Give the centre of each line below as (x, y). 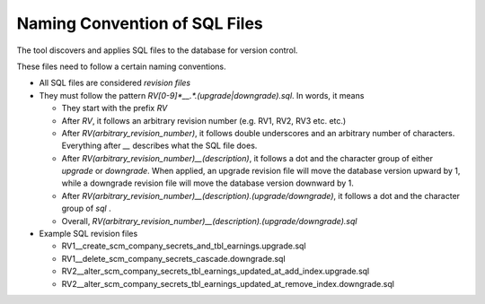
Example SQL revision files (88, 234)
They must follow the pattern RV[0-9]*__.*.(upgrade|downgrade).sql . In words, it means (202, 95)
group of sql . (86, 208)
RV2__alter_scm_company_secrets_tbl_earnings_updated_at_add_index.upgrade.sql (216, 271)
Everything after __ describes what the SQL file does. (159, 146)
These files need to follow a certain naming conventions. (121, 66)
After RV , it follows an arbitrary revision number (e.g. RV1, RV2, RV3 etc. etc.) (204, 120)
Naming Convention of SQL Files (140, 23)
